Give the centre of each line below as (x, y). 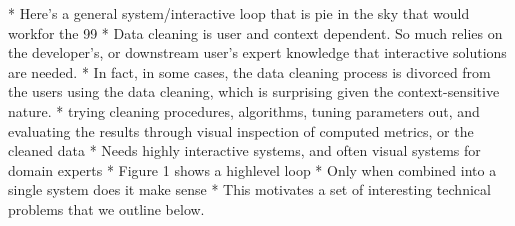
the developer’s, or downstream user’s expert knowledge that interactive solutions (257, 52)
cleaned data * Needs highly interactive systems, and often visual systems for (244, 150)
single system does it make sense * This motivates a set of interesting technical (249, 189)
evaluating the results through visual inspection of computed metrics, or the (241, 130)
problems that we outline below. (106, 208)
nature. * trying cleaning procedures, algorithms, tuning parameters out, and (244, 110)
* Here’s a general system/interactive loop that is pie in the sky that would (239, 13)
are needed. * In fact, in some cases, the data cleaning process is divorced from (249, 71)
